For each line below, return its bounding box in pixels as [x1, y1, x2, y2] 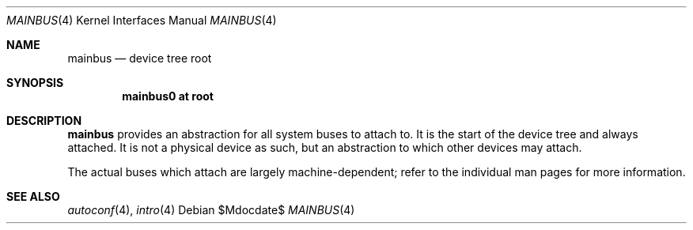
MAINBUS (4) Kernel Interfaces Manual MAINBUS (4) [6, 13, 277, 27]
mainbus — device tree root [67, 51, 212, 65]
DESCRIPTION [6, 114, 82, 127]
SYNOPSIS [6, 76, 64, 89]
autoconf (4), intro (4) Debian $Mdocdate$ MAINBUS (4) [67, 203, 355, 217]
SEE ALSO [6, 190, 60, 203]
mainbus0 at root [122, 89, 214, 103]
